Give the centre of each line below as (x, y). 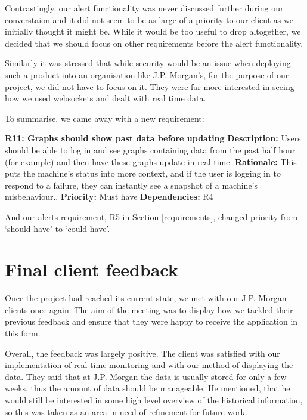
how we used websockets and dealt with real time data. (106, 98)
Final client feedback (92, 269)
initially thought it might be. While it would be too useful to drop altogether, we (153, 31)
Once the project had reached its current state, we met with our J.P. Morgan (146, 298)
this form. (23, 333)
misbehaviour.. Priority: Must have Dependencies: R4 (109, 197)
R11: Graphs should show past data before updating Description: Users (153, 138)
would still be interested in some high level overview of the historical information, (154, 399)
